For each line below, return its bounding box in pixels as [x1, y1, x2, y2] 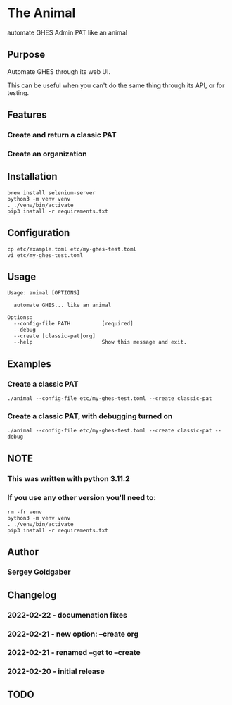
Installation [7, 170, 58, 182]
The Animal [7, 5, 76, 21]
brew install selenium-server [7, 189, 96, 196]
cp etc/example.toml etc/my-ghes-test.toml [7, 245, 137, 253]
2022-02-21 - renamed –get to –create [7, 648, 141, 658]
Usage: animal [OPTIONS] [7, 289, 80, 297]
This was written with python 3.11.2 [7, 473, 130, 483]
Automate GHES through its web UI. [7, 67, 111, 75]
